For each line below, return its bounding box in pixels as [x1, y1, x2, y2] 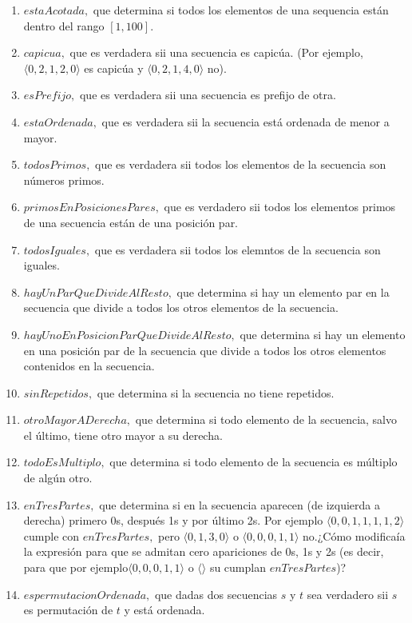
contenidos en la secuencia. [23, 357, 155, 374]
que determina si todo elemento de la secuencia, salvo [135, 411, 397, 428]
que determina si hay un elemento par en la [176, 283, 390, 300]
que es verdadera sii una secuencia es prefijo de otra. [79, 86, 336, 103]
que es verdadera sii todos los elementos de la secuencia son [95, 156, 386, 173]
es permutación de [23, 601, 113, 618]
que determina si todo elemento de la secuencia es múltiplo [109, 453, 398, 470]
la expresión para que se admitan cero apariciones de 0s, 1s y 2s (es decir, [23, 543, 384, 560]
